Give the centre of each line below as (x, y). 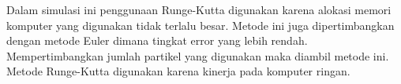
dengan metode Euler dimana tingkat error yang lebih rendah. (157, 40)
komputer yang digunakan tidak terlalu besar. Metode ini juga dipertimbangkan (200, 25)
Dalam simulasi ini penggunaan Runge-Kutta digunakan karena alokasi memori (199, 9)
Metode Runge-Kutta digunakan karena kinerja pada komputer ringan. (178, 71)
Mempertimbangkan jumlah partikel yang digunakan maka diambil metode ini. (198, 55)
